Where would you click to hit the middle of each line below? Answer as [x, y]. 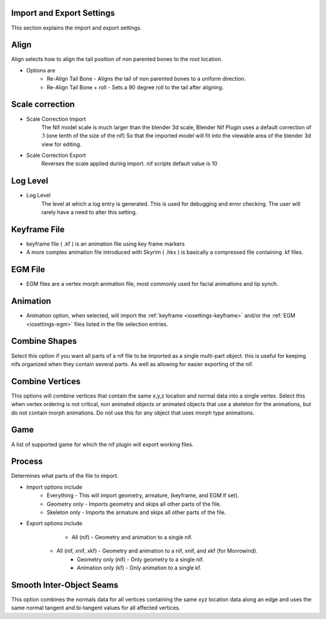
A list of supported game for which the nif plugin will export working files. [102, 444]
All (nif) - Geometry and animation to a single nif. [132, 537]
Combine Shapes [44, 341]
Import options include [54, 487]
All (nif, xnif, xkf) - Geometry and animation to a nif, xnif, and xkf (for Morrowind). [157, 551]
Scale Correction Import [56, 119]
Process [27, 462]
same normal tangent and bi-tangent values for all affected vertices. [96, 608]
